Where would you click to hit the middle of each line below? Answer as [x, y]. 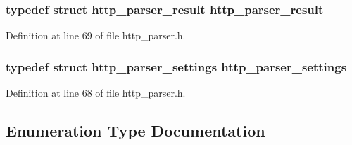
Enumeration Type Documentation [136, 131]
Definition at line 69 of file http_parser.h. [96, 35]
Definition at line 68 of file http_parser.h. [96, 93]
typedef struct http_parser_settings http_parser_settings [176, 66]
